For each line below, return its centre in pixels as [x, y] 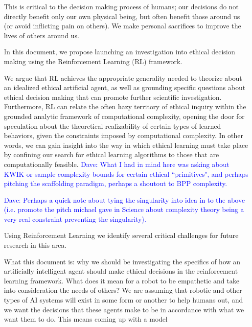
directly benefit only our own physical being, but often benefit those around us [122, 16]
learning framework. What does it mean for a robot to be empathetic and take [122, 280]
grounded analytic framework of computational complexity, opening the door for [124, 116]
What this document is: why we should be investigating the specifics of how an [122, 261]
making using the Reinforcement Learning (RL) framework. [93, 61]
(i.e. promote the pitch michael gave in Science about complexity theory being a [124, 209]
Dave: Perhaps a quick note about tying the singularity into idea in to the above [125, 199]
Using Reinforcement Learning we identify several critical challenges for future [121, 235]
